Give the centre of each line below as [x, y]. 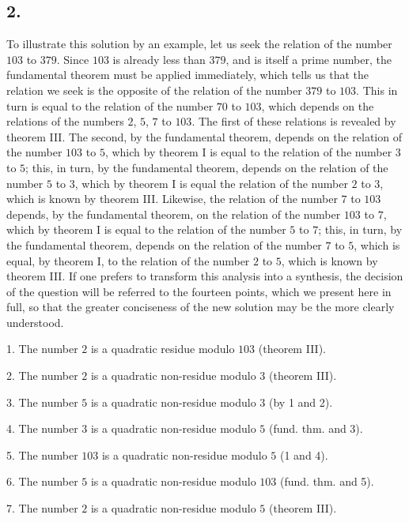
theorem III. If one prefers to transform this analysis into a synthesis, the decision [205, 276]
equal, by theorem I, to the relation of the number [128, 260]
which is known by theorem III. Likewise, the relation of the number [172, 199]
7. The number [42, 508]
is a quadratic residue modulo [163, 349]
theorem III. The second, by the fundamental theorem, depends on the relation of [204, 136]
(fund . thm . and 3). [316, 428]
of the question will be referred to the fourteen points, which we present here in [199, 291]
